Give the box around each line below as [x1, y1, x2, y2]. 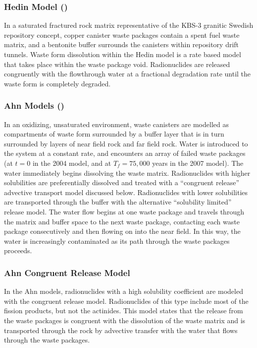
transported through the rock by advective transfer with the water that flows [4, 325, 238, 335]
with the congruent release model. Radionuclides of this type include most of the [4, 295, 249, 306]
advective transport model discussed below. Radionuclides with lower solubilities [4, 187, 248, 197]
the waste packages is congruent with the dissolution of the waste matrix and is [4, 315, 246, 325]
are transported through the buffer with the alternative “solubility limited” [4, 197, 232, 207]
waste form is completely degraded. [4, 78, 111, 88]
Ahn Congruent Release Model [4, 266, 130, 278]
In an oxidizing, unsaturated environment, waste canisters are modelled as [4, 119, 229, 129]
